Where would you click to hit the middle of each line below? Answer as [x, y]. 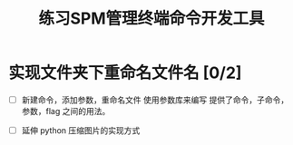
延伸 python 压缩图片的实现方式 [81, 130]
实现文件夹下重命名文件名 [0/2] [125, 73]
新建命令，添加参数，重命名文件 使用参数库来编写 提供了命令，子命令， [155, 100]
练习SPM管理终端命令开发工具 [151, 19]
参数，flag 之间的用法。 [66, 111]
